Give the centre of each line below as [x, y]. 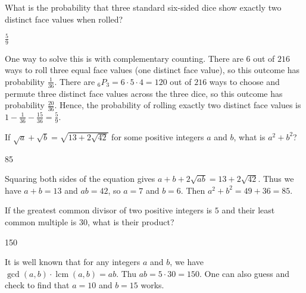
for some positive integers [158, 136]
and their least [248, 210]
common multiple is [41, 221]
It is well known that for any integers [73, 262]
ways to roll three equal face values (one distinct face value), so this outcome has [152, 70]
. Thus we [276, 179]
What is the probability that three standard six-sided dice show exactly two [143, 7]
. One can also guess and [244, 273]
